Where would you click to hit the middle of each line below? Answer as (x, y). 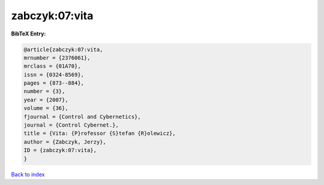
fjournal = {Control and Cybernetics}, (82, 117)
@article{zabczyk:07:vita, (63, 49)
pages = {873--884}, (54, 83)
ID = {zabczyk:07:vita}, (60, 150)
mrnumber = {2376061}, (57, 58)
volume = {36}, (46, 108)
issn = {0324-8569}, (54, 74)
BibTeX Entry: (28, 34)
